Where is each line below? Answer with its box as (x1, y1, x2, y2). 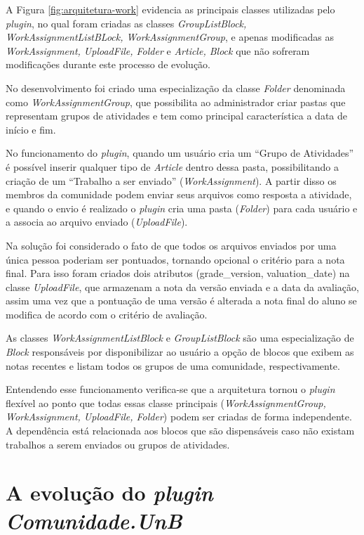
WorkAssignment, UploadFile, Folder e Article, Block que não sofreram (6, 43, 310, 58)
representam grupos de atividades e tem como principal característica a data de (6, 108, 348, 123)
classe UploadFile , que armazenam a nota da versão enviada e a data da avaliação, (6, 279, 359, 294)
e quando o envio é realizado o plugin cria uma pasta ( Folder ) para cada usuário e (6, 200, 358, 215)
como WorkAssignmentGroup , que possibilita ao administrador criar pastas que (6, 94, 346, 109)
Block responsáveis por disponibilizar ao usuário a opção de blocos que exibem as (6, 344, 354, 359)
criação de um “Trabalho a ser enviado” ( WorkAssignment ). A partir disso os (6, 173, 337, 188)
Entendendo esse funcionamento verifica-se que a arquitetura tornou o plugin (6, 382, 335, 397)
